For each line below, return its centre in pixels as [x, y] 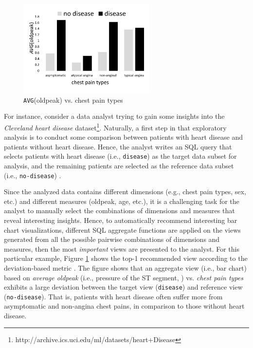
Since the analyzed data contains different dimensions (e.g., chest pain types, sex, [125, 192]
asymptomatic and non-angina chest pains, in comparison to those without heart [124, 306]
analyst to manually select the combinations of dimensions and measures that [119, 211]
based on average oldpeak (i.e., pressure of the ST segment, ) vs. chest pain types [124, 277]
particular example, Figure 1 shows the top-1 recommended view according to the [126, 258]
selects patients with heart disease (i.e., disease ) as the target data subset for [120, 156]
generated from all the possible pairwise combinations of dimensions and [112, 239]
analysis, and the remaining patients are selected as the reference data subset [119, 165]
